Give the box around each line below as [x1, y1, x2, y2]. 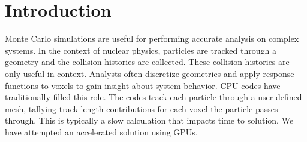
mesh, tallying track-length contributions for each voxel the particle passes [5, 102, 278, 115]
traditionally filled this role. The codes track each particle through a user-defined [5, 91, 302, 103]
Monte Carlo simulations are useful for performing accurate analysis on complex [5, 32, 299, 45]
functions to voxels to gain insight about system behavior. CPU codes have [5, 79, 281, 91]
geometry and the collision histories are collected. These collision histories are [5, 55, 290, 68]
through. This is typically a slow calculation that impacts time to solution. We [5, 114, 294, 126]
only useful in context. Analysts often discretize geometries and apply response [5, 67, 294, 79]
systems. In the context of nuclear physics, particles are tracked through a [5, 44, 276, 56]
